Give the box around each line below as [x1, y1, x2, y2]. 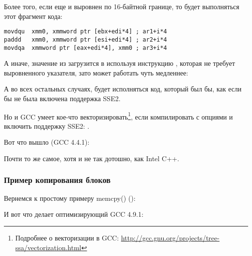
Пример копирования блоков [4, 174, 111, 186]
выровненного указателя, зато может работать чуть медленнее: [4, 67, 189, 77]
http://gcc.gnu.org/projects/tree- [121, 232, 220, 242]
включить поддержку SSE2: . [4, 120, 90, 131]
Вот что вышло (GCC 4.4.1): [4, 137, 90, 147]
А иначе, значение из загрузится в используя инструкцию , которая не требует [4, 58, 235, 68]
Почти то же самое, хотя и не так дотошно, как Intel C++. [4, 153, 179, 163]
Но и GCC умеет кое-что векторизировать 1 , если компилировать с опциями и [4, 110, 233, 121]
